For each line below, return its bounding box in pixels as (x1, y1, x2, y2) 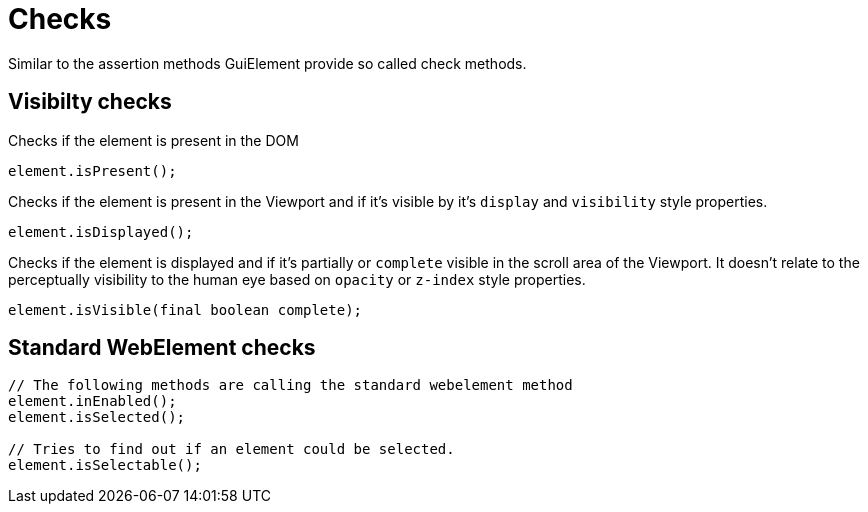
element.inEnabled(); (8, 393, 177, 410)
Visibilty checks (8, 89, 172, 115)
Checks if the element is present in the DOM (8, 131, 299, 149)
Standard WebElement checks (8, 335, 316, 361)
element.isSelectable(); (8, 457, 202, 474)
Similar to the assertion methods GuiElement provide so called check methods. (8, 54, 527, 72)
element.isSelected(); (8, 409, 186, 426)
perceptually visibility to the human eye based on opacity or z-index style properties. (8, 270, 586, 288)
